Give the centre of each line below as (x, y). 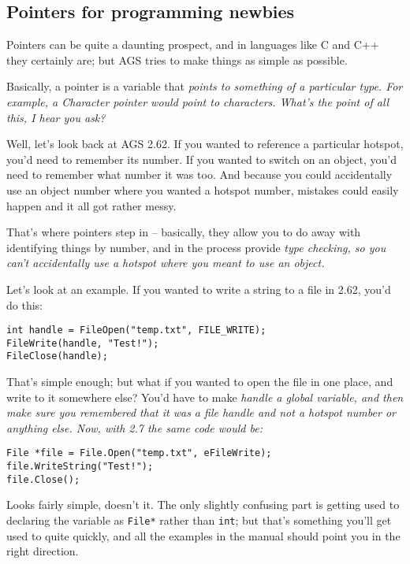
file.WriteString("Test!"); (80, 467)
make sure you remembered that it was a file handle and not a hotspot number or (201, 412)
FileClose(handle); (57, 356)
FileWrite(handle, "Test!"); (83, 343)
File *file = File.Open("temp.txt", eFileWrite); (139, 453)
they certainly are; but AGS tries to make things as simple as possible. (177, 59)
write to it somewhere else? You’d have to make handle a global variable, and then (205, 397)
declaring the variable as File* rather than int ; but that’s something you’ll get (199, 520)
